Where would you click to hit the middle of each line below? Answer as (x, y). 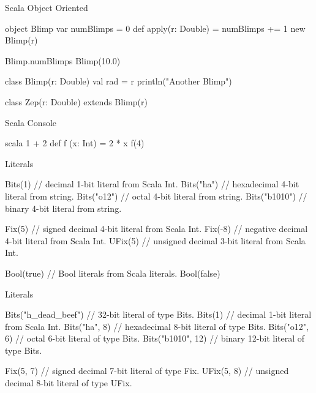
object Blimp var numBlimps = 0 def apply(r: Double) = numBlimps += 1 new (155, 28)
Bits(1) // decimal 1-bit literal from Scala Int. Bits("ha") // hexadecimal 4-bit (152, 184)
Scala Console (31, 122)
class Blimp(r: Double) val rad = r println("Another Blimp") (118, 81)
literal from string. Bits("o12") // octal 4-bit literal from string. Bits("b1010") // (156, 196)
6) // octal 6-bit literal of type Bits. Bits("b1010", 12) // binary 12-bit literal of (155, 338)
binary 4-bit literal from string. (63, 208)
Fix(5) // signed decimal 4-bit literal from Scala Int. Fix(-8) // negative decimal (156, 229)
